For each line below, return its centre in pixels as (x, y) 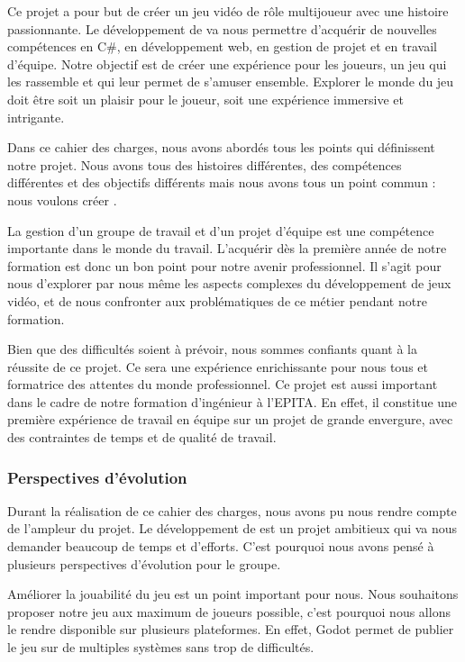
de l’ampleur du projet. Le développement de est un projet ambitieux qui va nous (232, 528)
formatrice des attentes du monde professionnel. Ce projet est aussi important (223, 384)
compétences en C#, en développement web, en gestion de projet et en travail (222, 46)
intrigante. (36, 117)
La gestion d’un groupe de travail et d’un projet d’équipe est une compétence (221, 230)
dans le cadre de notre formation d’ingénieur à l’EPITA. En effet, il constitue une (232, 401)
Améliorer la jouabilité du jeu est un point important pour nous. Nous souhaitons (233, 594)
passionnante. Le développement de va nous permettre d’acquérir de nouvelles (222, 28)
